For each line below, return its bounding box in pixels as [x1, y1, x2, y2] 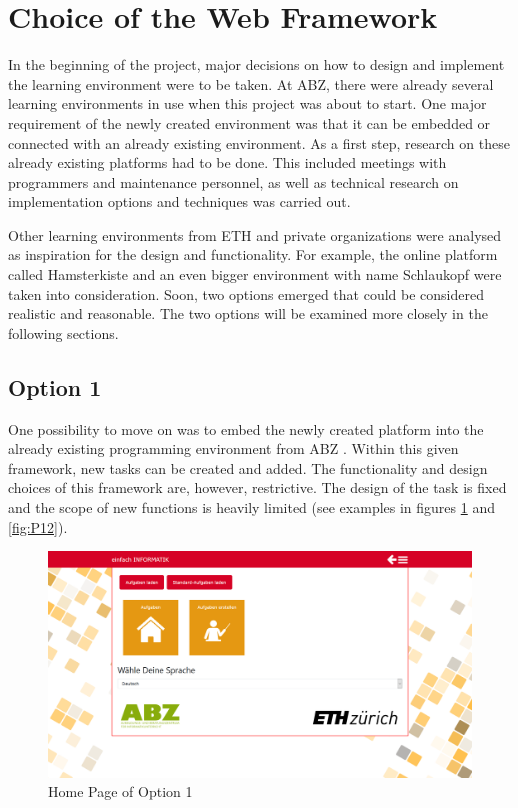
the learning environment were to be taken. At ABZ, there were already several [8, 73, 494, 94]
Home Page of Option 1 [48, 781, 193, 802]
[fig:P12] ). [8, 516, 68, 537]
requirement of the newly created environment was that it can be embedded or [8, 112, 491, 133]
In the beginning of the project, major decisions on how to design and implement [8, 54, 505, 75]
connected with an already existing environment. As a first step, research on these [8, 132, 510, 153]
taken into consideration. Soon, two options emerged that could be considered [8, 283, 484, 304]
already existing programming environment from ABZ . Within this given [8, 438, 459, 459]
